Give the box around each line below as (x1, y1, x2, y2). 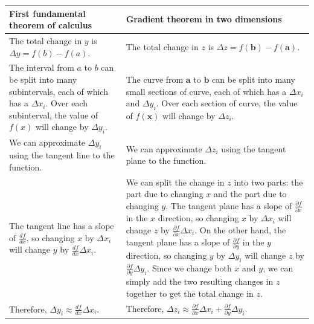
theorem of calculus (9, 19, 92, 31)
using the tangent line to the (9, 149, 115, 161)
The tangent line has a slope (9, 219, 114, 232)
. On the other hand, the (194, 223, 286, 236)
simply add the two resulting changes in (126, 275, 274, 288)
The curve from (126, 73, 184, 85)
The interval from (9, 61, 74, 74)
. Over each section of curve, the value (156, 97, 298, 109)
